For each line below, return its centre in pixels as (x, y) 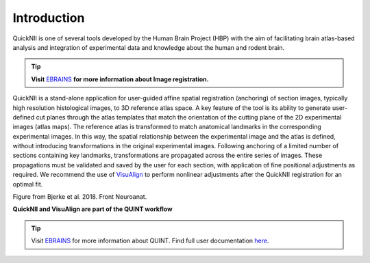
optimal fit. (28, 184)
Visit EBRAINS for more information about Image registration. (120, 79)
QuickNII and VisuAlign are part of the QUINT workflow (92, 209)
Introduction (49, 18)
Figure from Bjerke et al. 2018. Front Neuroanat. (80, 197)
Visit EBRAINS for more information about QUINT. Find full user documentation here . (150, 241)
